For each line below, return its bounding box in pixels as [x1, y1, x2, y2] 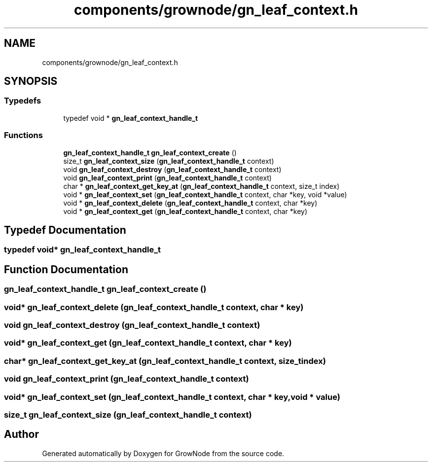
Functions [4, 130, 43, 141]
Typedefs [4, 96, 41, 106]
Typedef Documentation [4, 223, 126, 236]
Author [4, 428, 39, 441]
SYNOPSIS [4, 75, 58, 88]
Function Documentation [4, 263, 128, 276]
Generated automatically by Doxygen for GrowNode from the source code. [42, 449, 285, 458]
